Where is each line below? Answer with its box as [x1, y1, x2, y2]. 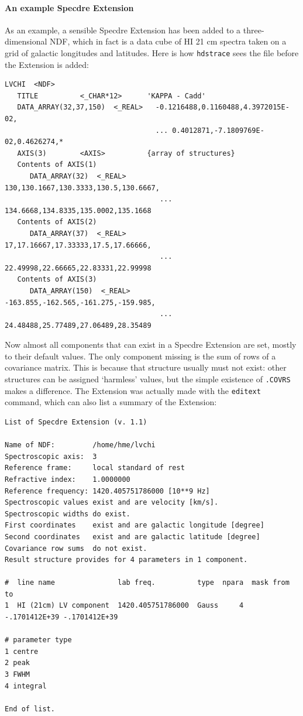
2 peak [5, 659, 30, 667]
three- [243, 23, 264, 36]
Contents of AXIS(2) [17, 218, 97, 227]
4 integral [5, 681, 47, 690]
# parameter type [5, 636, 72, 645]
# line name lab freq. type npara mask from [5, 578, 290, 587]
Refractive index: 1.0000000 [5, 475, 130, 484]
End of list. [5, 704, 55, 713]
